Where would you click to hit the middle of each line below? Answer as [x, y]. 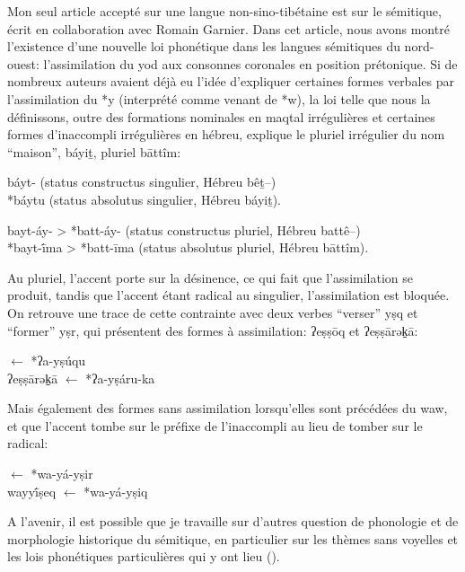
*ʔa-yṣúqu [58, 361]
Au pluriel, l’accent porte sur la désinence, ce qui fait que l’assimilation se [210, 277]
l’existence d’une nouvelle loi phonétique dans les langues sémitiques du [204, 46]
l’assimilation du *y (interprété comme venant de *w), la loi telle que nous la [219, 98]
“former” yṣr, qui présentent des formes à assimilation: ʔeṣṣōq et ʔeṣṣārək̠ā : [213, 330]
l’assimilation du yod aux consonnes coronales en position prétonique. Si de [250, 63]
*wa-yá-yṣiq [116, 491]
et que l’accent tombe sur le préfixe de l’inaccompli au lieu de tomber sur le [215, 425]
